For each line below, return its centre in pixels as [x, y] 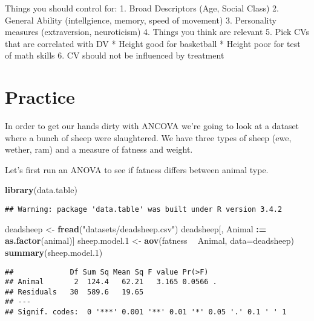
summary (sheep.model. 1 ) [54, 252]
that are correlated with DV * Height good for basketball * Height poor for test [153, 43]
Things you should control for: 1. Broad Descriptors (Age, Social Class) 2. [142, 8]
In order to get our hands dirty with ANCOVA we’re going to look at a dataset [152, 126]
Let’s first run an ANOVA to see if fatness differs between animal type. [137, 169]
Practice [40, 97]
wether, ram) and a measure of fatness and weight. [99, 149]
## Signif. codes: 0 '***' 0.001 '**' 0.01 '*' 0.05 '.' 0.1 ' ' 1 [146, 312]
